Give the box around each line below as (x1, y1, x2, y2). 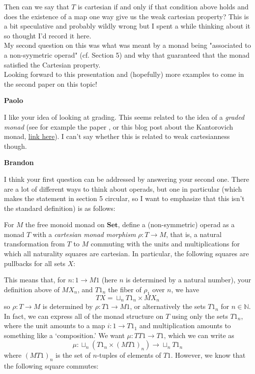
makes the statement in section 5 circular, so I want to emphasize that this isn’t (4, 193, 245, 204)
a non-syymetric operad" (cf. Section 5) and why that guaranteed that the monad (4, 49, 250, 60)
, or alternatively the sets (130, 301, 206, 311)
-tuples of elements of (97, 350, 161, 360)
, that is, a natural (166, 229, 222, 239)
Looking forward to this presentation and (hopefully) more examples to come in (4, 69, 244, 79)
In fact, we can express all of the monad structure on (4, 310, 164, 321)
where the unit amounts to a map (4, 320, 105, 331)
